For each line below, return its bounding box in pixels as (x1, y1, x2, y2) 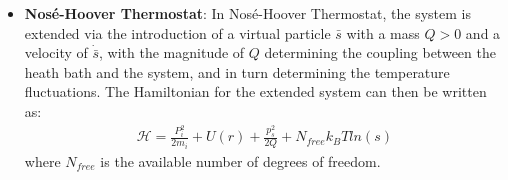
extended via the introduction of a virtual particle (24, 22, 331, 43)
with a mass (346, 22, 420, 43)
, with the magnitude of (99, 42, 245, 63)
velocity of (24, 42, 88, 63)
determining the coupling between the (264, 42, 496, 63)
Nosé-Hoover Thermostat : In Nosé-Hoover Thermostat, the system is (24, 3, 471, 23)
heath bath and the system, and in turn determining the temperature (24, 61, 450, 82)
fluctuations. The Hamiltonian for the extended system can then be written (24, 81, 487, 102)
